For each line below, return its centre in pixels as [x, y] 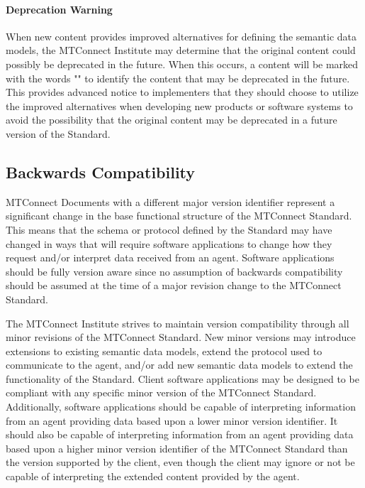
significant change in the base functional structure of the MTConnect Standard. [179, 216]
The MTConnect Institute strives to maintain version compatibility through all [178, 323]
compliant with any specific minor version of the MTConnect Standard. [161, 392]
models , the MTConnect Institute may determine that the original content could [181, 50]
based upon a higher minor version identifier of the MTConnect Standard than [177, 448]
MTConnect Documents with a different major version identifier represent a [170, 201]
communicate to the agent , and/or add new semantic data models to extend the [179, 365]
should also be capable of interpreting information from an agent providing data [180, 434]
